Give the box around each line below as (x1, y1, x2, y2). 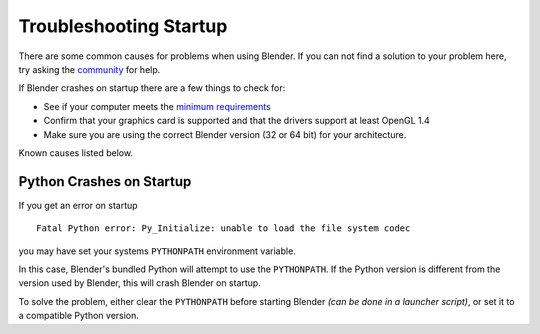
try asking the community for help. (18, 63, 161, 75)
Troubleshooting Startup (18, 15, 228, 37)
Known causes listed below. (18, 146, 134, 159)
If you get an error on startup (18, 199, 139, 211)
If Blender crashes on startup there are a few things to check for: (18, 82, 286, 94)
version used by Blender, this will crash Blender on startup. (18, 277, 262, 289)
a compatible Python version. (18, 310, 140, 322)
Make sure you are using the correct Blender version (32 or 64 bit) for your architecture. (43, 128, 407, 140)
